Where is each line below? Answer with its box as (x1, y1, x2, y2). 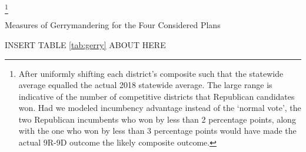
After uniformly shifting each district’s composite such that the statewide (18, 67, 284, 79)
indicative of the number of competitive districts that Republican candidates (18, 90, 295, 102)
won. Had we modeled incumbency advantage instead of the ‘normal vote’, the (18, 102, 301, 114)
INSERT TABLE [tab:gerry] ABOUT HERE (5, 38, 166, 50)
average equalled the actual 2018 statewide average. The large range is (18, 79, 272, 91)
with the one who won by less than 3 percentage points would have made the (18, 124, 297, 137)
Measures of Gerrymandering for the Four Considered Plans (5, 19, 221, 31)
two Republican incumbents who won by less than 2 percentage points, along (18, 113, 296, 125)
